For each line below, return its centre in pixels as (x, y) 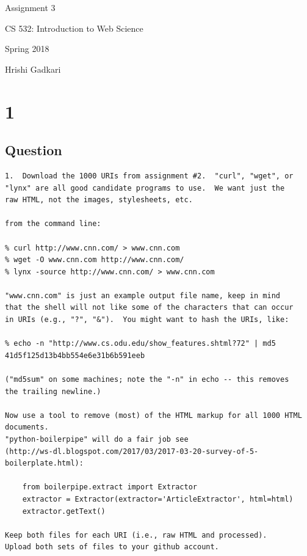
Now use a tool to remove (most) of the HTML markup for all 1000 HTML (153, 415)
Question (34, 150)
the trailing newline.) (53, 391)
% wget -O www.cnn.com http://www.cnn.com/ (95, 260)
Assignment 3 (30, 7)
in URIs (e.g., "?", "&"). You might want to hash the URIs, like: (147, 320)
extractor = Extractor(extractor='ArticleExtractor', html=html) (158, 499)
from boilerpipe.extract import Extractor (110, 487)
